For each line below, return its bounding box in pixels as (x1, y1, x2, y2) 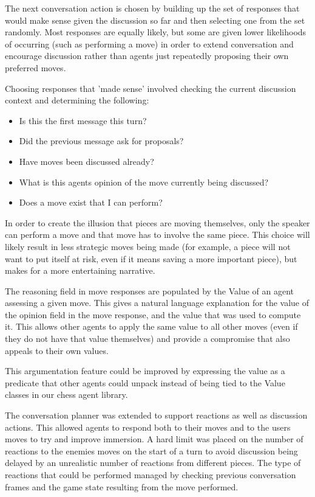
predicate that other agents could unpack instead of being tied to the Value (5, 376, 285, 389)
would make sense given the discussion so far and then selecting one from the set (5, 13, 305, 26)
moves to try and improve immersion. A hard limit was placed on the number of (5, 433, 303, 445)
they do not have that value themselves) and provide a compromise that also (5, 332, 290, 345)
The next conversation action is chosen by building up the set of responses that (5, 2, 300, 14)
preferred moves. (5, 61, 66, 74)
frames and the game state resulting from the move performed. (5, 480, 239, 493)
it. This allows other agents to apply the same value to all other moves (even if (5, 320, 298, 333)
